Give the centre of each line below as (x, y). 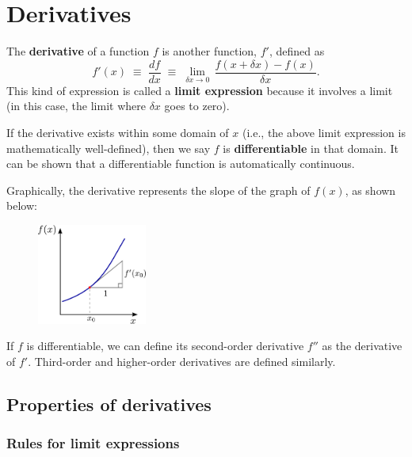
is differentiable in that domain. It (311, 148)
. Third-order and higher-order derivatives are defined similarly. (182, 361)
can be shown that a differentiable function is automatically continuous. (181, 164)
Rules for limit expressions (93, 443)
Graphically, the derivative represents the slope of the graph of (158, 190)
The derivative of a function (78, 51)
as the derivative (362, 346)
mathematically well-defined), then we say (109, 148)
